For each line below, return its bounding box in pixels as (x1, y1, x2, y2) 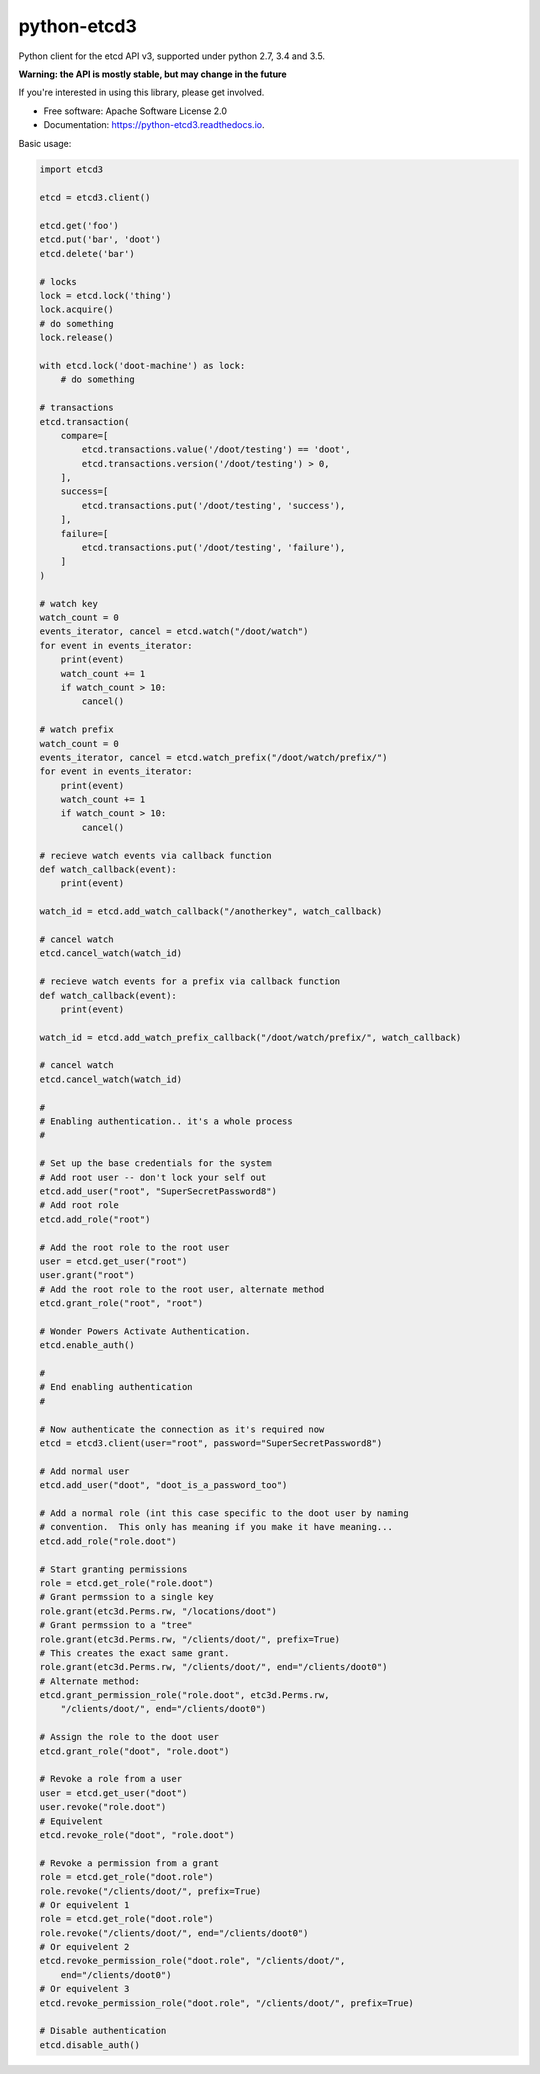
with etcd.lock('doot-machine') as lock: (39, 360, 246, 371)
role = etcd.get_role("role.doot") (39, 1577, 214, 1589)
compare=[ (60, 430, 109, 441)
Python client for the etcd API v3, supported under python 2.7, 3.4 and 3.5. (18, 50, 325, 62)
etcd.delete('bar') (39, 248, 135, 259)
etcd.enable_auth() (39, 1340, 135, 1351)
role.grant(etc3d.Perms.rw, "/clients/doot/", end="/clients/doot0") (39, 1661, 388, 1673)
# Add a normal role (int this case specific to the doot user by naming (39, 1507, 409, 1519)
